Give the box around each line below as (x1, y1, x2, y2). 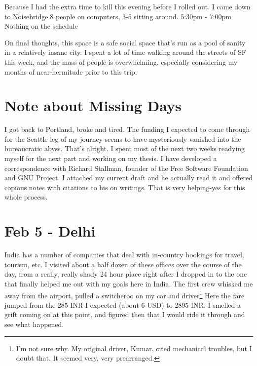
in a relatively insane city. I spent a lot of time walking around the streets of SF (4, 47, 246, 57)
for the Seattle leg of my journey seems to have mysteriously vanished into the (4, 133, 241, 144)
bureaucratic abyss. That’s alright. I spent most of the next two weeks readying (4, 143, 245, 154)
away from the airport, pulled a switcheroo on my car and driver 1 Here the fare (4, 288, 245, 300)
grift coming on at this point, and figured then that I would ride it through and (4, 309, 245, 320)
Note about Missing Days (4, 95, 182, 116)
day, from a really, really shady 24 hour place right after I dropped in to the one (4, 269, 247, 279)
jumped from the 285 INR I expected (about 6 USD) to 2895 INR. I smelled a (4, 299, 241, 310)
